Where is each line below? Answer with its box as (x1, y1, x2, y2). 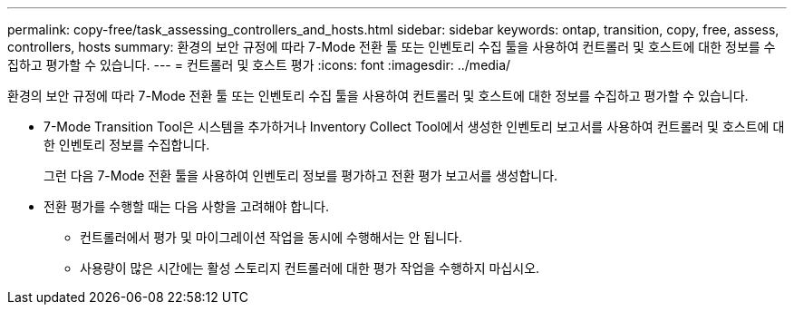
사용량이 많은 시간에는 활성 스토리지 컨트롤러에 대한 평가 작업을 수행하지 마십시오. (80, 260, 540, 276)
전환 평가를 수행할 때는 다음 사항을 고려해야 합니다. (44, 199, 329, 214)
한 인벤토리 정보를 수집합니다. (44, 137, 210, 152)
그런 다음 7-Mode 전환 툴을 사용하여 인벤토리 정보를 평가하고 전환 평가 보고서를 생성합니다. (44, 168, 558, 183)
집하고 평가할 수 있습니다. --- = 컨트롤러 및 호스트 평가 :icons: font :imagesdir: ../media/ (7, 57, 511, 73)
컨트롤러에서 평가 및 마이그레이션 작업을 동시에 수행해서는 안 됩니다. (80, 229, 462, 245)
